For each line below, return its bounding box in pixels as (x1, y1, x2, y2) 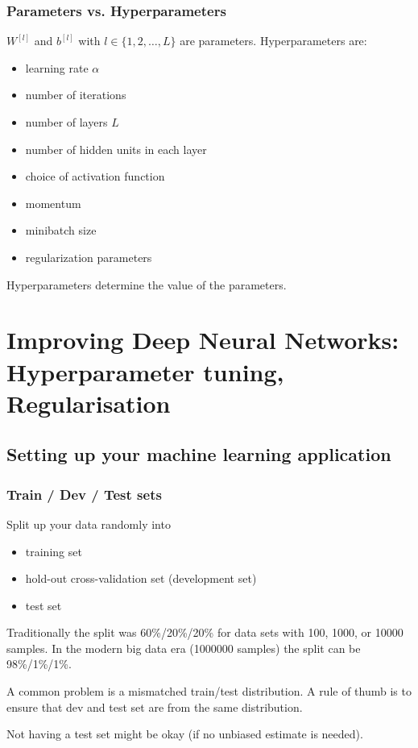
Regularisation (6, 386, 171, 419)
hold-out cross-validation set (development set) (25, 570, 257, 587)
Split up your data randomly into (6, 515, 171, 532)
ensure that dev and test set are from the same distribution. (6, 698, 303, 715)
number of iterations (25, 86, 126, 103)
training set (25, 542, 82, 559)
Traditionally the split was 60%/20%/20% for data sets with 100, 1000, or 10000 (6, 624, 404, 641)
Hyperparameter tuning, (6, 355, 284, 388)
